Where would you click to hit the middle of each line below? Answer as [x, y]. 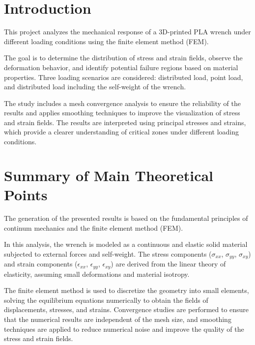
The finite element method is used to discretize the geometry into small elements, [127, 290]
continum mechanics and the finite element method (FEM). [94, 227]
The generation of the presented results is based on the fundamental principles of [126, 218]
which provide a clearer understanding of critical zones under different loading [122, 132]
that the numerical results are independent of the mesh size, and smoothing [118, 319]
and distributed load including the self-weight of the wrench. [95, 87]
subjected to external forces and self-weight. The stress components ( [108, 253]
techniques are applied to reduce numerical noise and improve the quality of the [124, 329]
